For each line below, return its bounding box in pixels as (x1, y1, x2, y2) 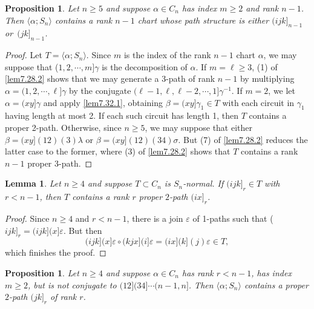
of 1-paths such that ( (192, 211, 273, 224)
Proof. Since (5, 211, 50, 224)
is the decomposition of (102, 60, 188, 73)
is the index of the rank (123, 48, 211, 61)
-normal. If (183, 177, 224, 190)
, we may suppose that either (145, 121, 253, 133)
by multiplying (240, 72, 295, 85)
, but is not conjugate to (27, 278, 117, 291)
